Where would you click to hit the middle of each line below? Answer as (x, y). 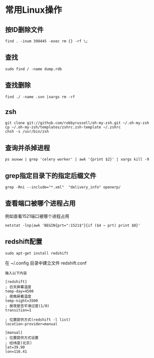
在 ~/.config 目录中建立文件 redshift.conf (46, 263)
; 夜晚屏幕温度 (18, 296)
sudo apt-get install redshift (37, 253)
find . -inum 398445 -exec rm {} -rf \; (47, 41)
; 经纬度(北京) (19, 343)
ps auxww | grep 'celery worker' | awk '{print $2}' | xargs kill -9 (77, 160)
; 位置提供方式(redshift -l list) (38, 320)
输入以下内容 (16, 273)
